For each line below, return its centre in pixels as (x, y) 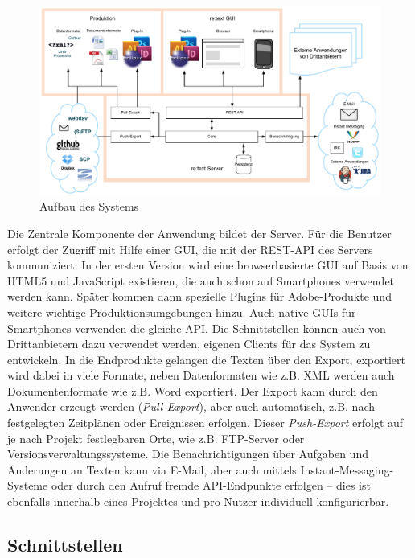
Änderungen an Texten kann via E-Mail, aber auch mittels (152, 469)
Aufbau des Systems (89, 206)
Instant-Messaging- (347, 469)
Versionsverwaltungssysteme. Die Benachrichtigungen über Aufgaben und (188, 454)
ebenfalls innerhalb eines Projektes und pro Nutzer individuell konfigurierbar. (198, 501)
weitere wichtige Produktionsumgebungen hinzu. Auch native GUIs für (182, 312)
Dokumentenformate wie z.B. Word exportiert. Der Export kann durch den (193, 390)
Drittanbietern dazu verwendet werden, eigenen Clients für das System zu (189, 344)
